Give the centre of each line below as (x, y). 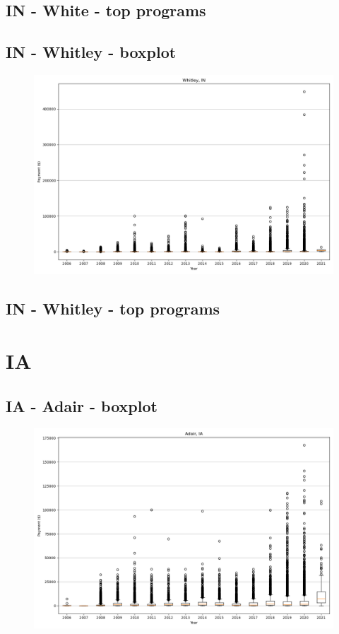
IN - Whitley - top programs (113, 309)
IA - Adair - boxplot (82, 405)
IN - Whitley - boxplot (91, 52)
